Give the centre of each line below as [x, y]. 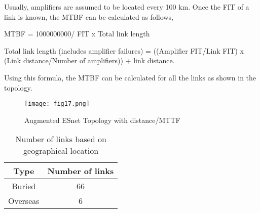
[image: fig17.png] [57, 104]
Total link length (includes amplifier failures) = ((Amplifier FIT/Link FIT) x [124, 50]
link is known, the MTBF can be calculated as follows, [89, 16]
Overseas [24, 201]
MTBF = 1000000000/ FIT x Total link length [77, 34]
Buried [24, 186]
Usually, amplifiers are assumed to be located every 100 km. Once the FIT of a [127, 7]
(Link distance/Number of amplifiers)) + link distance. [89, 60]
